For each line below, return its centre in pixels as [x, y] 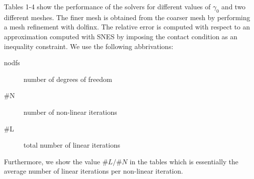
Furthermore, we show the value [52, 161]
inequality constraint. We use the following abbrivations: [89, 46]
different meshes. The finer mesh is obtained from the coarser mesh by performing [127, 17]
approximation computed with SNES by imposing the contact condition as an [121, 36]
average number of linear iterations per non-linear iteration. [94, 171]
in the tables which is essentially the [184, 161]
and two [233, 6]
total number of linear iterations [72, 145]
